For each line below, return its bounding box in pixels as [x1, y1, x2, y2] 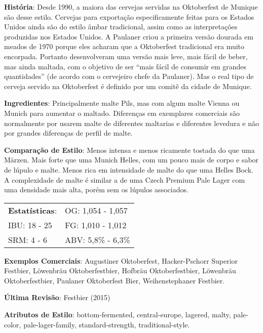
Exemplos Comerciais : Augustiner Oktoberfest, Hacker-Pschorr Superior [4, 255, 238, 266]
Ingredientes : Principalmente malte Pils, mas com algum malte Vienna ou [4, 98, 240, 108]
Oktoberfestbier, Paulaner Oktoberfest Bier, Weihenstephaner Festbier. [4, 275, 225, 285]
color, [4, 319, 21, 329]
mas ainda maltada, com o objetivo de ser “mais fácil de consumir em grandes [4, 61, 247, 71]
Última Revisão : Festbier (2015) [4, 292, 110, 303]
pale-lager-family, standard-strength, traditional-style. [23, 319, 190, 329]
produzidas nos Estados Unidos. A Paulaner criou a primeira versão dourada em [4, 31, 253, 41]
